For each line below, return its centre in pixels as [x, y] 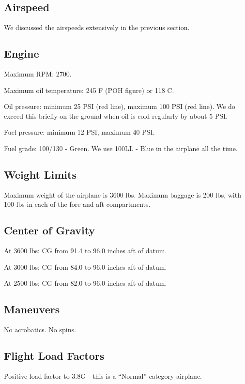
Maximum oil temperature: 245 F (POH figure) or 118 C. [89, 90]
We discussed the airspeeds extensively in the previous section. [97, 27]
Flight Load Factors [54, 356]
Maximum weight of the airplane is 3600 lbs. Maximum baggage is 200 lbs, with [122, 194]
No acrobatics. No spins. [40, 330]
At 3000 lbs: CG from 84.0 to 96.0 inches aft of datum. [85, 267]
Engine [22, 54]
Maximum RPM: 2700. [38, 74]
